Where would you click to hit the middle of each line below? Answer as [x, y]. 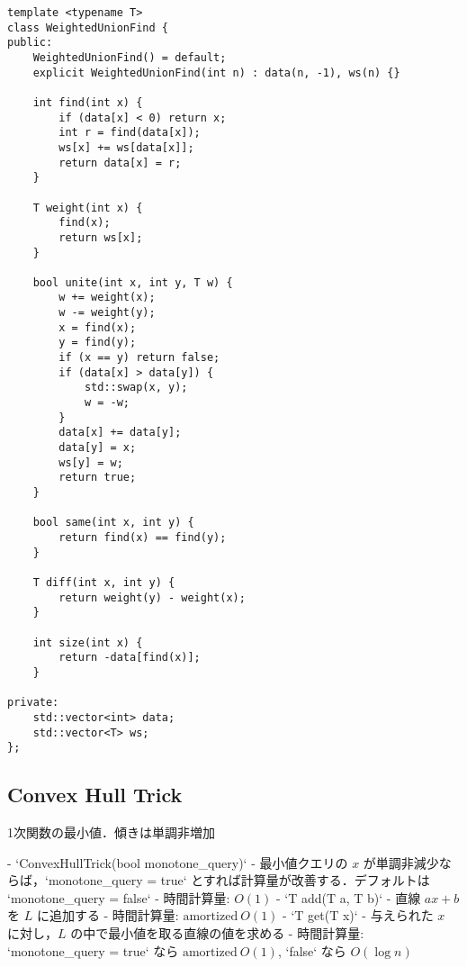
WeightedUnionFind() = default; [130, 57]
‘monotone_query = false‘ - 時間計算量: [119, 897]
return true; [98, 478]
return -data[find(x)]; [130, 658]
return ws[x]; [101, 237]
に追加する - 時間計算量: [108, 915]
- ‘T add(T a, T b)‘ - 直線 [348, 897]
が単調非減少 [401, 862]
